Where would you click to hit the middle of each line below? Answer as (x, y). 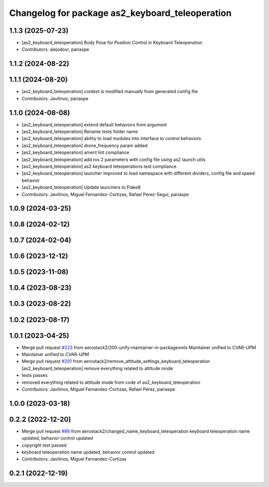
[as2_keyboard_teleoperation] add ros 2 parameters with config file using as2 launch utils (114, 159)
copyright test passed (44, 445)
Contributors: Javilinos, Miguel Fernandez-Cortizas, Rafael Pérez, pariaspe (98, 389)
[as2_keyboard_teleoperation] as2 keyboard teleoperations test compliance (99, 166)
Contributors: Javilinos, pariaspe (55, 98)
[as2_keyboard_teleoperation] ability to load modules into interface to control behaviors (111, 138)
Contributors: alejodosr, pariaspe (55, 49)
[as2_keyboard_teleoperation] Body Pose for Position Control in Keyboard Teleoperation (112, 43)
